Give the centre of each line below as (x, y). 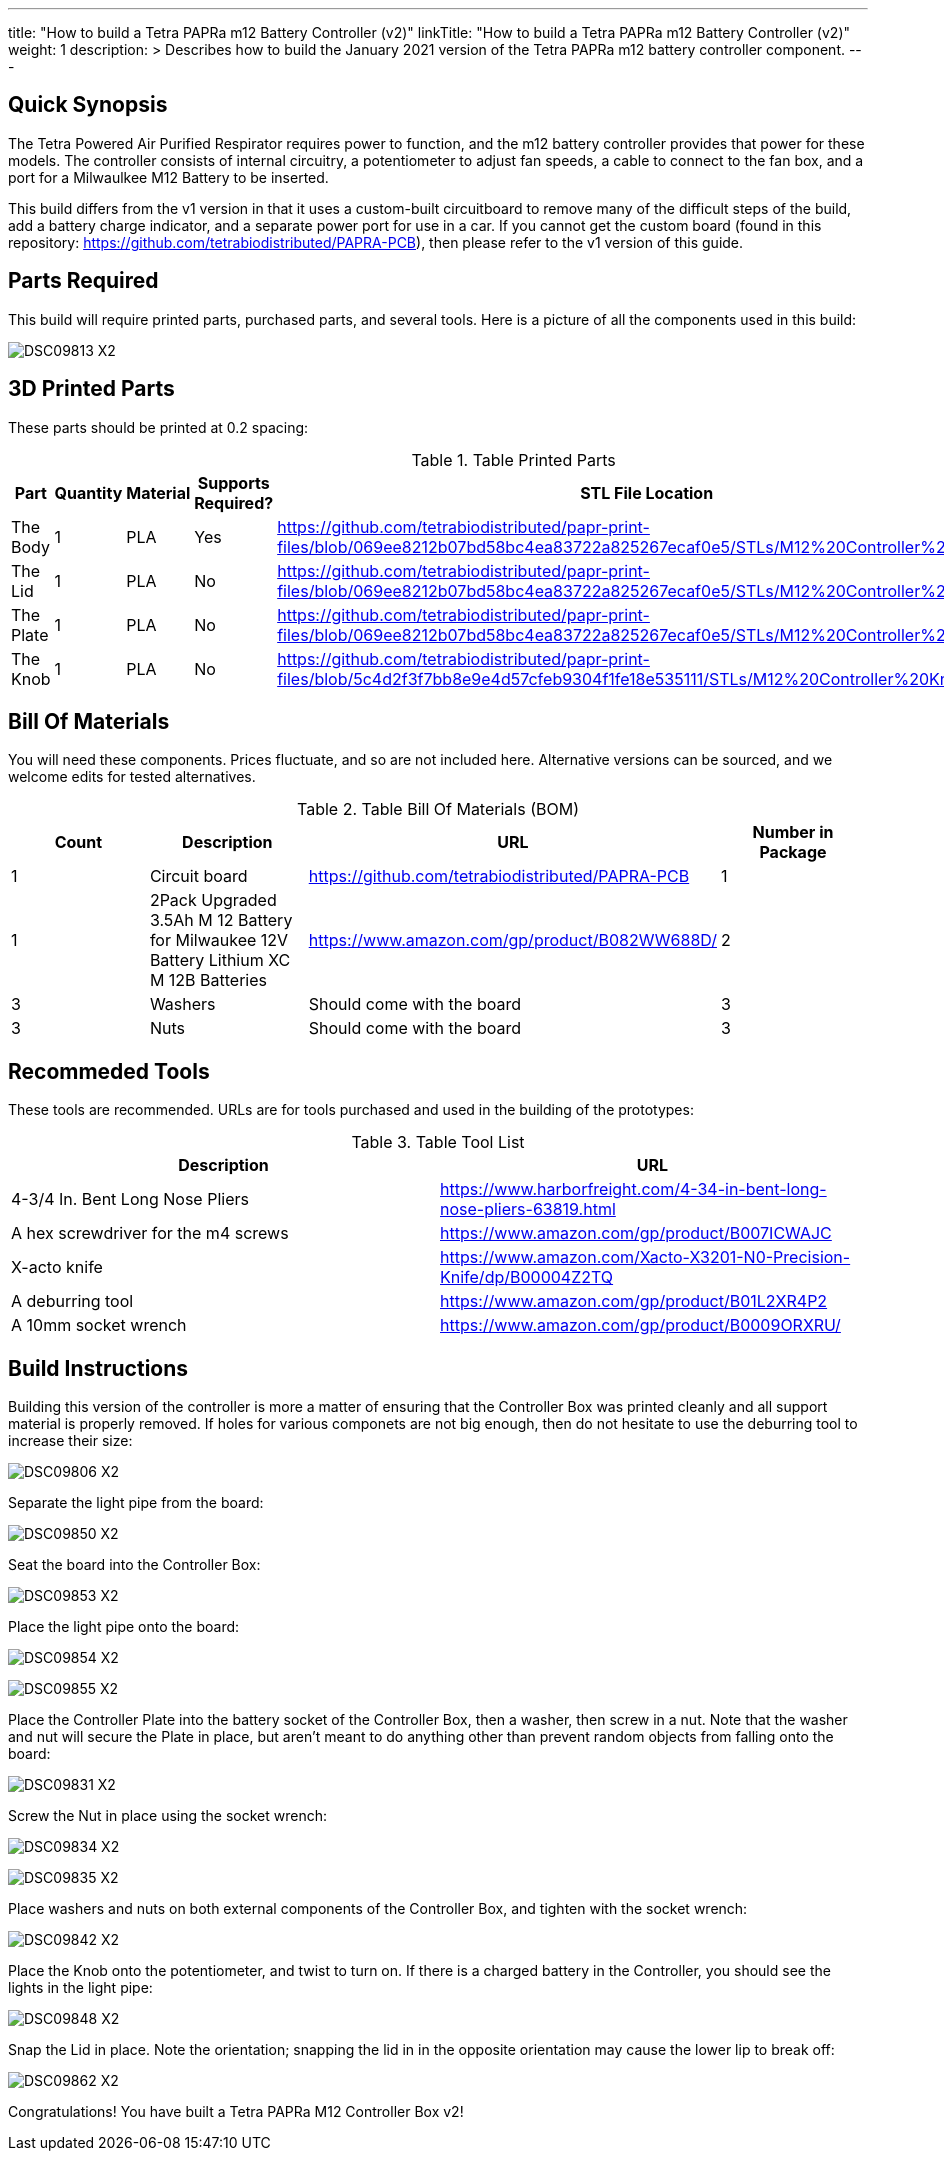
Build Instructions (98, 1368)
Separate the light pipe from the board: (136, 1503)
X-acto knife (57, 1267)
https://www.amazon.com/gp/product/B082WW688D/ (512, 940)
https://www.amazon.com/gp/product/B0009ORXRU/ (640, 1325)
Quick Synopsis (88, 105)
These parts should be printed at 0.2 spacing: (158, 427)
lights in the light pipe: (80, 1988)
